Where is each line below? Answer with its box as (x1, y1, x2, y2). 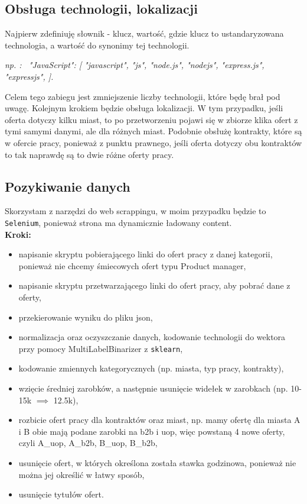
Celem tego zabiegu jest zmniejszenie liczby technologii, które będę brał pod (5, 90, 280, 102)
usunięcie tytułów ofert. (18, 488, 104, 500)
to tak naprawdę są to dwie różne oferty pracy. (5, 148, 174, 160)
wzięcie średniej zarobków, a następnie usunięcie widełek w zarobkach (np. (18, 382, 288, 394)
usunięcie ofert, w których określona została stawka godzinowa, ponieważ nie (18, 456, 296, 469)
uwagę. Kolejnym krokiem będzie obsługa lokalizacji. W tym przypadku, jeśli (5, 102, 283, 114)
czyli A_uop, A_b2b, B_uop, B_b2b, (18, 437, 158, 449)
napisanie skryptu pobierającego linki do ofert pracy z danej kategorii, (18, 248, 273, 260)
